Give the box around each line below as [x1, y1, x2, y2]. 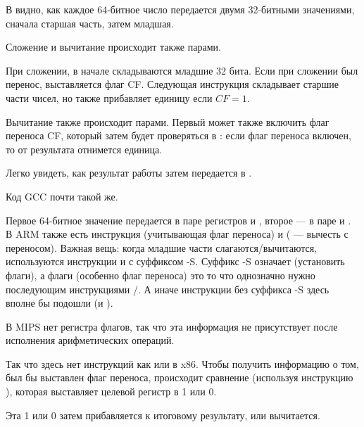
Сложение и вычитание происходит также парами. [6, 39, 221, 54]
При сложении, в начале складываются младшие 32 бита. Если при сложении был [6, 63, 358, 77]
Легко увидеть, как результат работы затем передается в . [6, 165, 252, 180]
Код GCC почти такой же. [6, 189, 118, 203]
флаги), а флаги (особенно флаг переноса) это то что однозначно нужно [6, 267, 315, 282]
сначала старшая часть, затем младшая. [6, 15, 174, 30]
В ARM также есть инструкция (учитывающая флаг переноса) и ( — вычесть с [6, 227, 349, 241]
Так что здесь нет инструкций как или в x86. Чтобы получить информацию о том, [6, 356, 359, 371]
